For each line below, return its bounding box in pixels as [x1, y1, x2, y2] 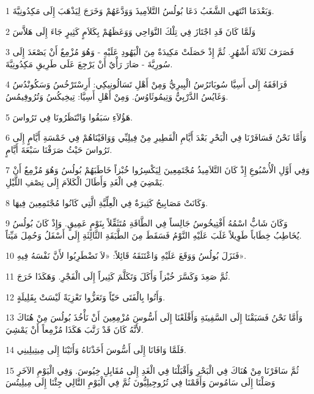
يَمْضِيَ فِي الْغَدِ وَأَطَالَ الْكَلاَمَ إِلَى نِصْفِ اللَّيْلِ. [5, 175, 165, 188]
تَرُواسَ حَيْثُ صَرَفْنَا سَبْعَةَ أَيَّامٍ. [5, 143, 112, 155]
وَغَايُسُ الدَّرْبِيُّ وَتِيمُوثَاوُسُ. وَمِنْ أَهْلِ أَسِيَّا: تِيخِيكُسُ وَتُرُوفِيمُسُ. [5, 89, 228, 102]
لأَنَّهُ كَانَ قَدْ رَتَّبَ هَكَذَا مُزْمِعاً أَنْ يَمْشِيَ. [5, 322, 144, 335]
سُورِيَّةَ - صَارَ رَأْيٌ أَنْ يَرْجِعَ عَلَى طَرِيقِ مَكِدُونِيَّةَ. [5, 57, 173, 70]
